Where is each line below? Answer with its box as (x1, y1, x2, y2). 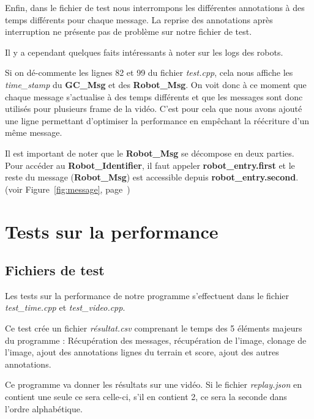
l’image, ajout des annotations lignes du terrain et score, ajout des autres (5, 346, 279, 358)
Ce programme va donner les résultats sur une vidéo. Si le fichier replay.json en (5, 378, 302, 391)
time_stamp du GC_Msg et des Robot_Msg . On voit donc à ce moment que (5, 78, 307, 91)
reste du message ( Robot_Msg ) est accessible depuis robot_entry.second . (5, 171, 299, 184)
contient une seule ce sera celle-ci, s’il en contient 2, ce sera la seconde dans (5, 390, 287, 403)
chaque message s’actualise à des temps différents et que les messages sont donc (5, 90, 303, 103)
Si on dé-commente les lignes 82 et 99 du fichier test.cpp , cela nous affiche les (5, 66, 293, 79)
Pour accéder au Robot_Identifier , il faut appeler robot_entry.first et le (5, 158, 295, 171)
